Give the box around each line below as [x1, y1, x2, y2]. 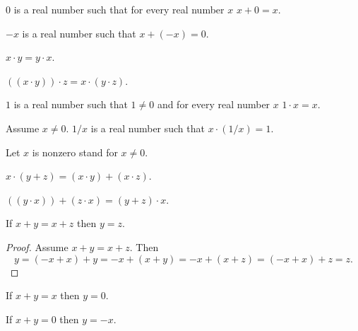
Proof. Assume [6, 239, 68, 254]
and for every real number [157, 97, 270, 112]
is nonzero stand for [32, 144, 118, 159]
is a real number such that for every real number [13, 2, 225, 16]
